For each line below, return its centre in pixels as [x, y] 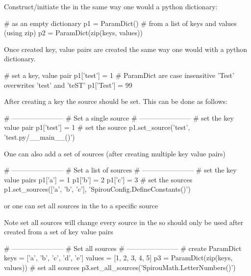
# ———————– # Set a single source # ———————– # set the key [119, 117]
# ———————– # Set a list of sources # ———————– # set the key [120, 170]
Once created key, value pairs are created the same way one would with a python [126, 49]
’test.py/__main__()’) [39, 137]
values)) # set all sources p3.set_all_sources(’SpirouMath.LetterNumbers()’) [120, 267]
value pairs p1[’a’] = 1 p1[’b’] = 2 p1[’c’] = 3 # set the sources [98, 179]
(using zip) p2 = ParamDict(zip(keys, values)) [73, 33]
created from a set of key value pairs [59, 232]
